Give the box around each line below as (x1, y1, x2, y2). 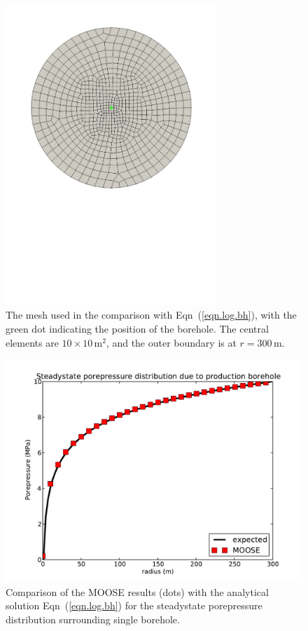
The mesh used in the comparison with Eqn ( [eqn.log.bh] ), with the (6, 307, 297, 322)
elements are (6, 335, 59, 349)
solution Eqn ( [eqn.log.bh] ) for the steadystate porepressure (6, 598, 262, 613)
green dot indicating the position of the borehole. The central (6, 321, 269, 335)
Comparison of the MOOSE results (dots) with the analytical (6, 584, 269, 599)
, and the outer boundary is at (106, 335, 237, 349)
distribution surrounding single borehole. (6, 611, 180, 626)
